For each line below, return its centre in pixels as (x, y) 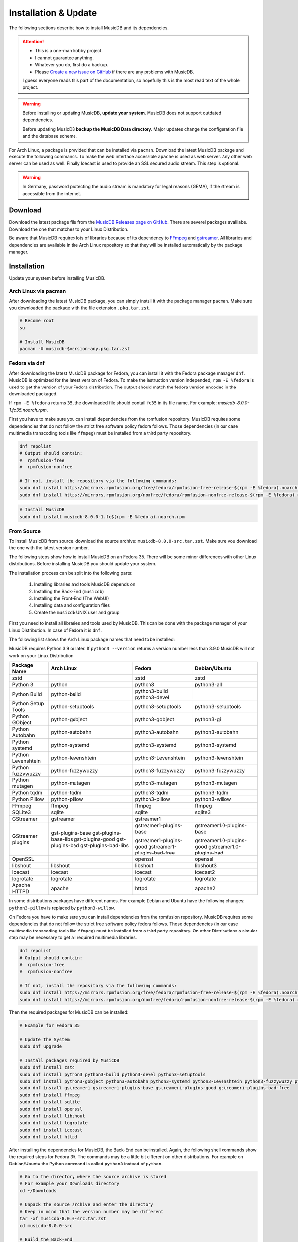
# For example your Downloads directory (69, 1184)
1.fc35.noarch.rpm (28, 410)
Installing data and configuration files (72, 605)
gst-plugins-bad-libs (105, 846)
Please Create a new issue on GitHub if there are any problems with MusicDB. (114, 72)
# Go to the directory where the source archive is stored (93, 1177)
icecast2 (205, 872)
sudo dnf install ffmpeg (50, 1095)
